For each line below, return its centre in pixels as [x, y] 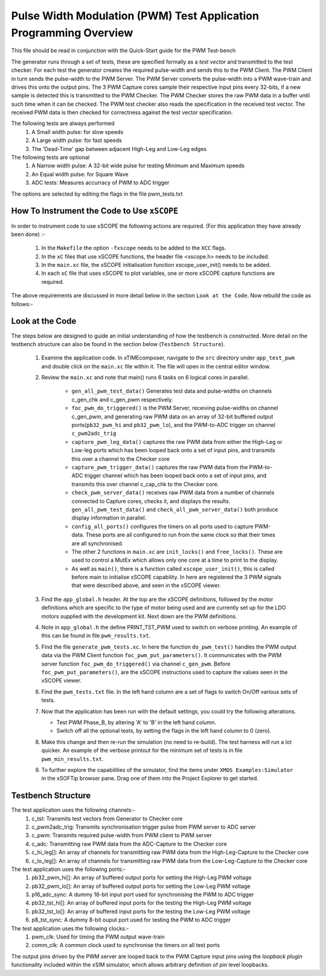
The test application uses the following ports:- [69, 869]
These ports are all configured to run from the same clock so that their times [181, 535]
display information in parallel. [109, 518]
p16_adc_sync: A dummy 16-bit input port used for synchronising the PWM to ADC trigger [143, 894]
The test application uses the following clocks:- [70, 928]
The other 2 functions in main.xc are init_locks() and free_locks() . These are [177, 551]
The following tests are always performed [63, 123]
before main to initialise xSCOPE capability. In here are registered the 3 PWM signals [177, 577]
